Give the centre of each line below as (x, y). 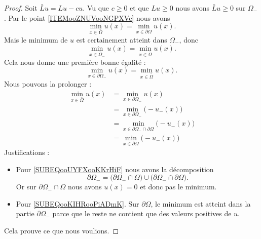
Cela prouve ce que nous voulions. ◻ (62, 231)
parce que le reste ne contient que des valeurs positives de (142, 213)
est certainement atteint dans (122, 39)
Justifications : (27, 152)
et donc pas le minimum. (178, 187)
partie (25, 213)
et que (139, 8)
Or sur (26, 187)
